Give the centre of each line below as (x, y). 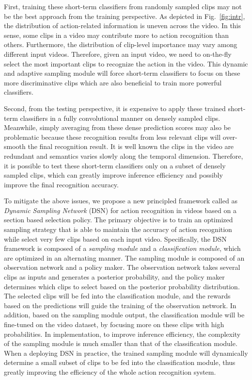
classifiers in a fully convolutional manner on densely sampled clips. (120, 118)
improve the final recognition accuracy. (61, 184)
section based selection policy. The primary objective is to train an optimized (118, 220)
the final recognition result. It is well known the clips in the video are (131, 146)
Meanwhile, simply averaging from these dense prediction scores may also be (118, 127)
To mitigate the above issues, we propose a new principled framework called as (121, 201)
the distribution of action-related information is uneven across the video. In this (123, 25)
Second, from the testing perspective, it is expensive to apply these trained (115, 108)
